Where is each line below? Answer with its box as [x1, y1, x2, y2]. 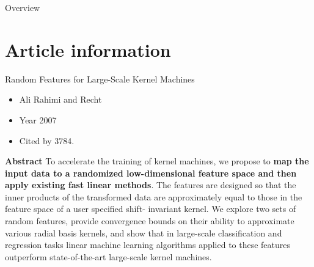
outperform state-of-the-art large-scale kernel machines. [5, 250, 212, 263]
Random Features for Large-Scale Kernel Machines [5, 72, 195, 85]
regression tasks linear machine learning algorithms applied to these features [5, 238, 291, 251]
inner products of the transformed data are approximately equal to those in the [5, 190, 302, 203]
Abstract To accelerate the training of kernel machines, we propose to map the [5, 155, 309, 167]
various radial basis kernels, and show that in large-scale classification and [5, 226, 282, 239]
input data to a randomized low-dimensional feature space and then [5, 166, 297, 179]
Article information [5, 37, 171, 62]
